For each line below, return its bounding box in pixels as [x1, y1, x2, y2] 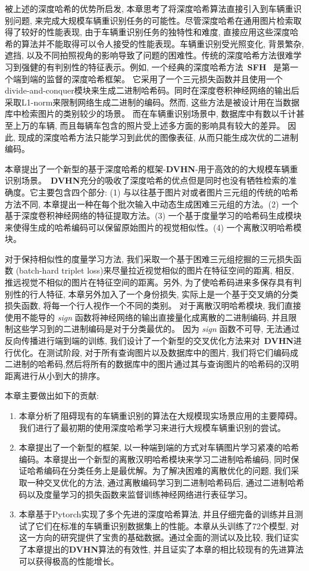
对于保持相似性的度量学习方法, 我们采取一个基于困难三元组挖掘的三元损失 [5, 252, 294, 265]
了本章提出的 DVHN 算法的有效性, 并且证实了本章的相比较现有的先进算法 [18, 542, 304, 555]
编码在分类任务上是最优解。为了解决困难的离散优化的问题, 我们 [43, 464, 291, 477]
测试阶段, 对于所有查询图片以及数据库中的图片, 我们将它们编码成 [46, 346, 299, 358]
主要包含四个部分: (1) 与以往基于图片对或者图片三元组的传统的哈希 [38, 185, 299, 198]
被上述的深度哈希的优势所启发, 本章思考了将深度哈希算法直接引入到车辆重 [5, 2, 294, 14]
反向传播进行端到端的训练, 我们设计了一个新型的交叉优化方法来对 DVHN [5, 334, 294, 347]
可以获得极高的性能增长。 [18, 554, 119, 567]
